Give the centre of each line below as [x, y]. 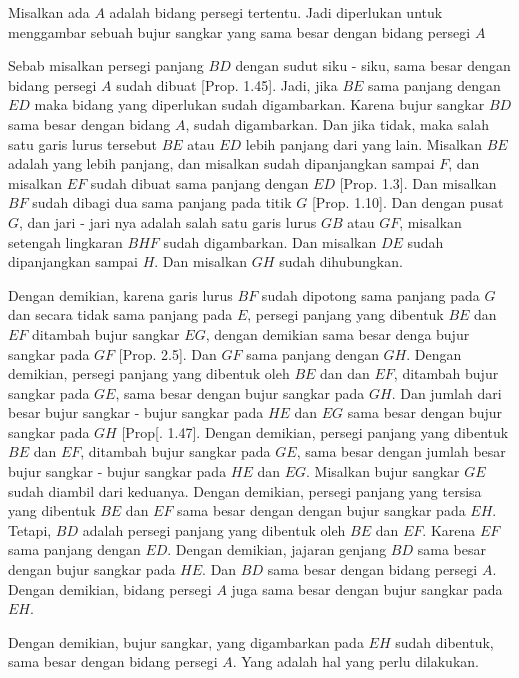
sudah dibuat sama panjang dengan [199, 182]
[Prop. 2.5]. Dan [167, 353]
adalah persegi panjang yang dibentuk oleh [214, 529]
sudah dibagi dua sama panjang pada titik [162, 202]
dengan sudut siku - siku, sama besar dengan [373, 65]
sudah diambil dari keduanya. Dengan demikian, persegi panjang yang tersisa [245, 490]
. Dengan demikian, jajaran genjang [277, 549]
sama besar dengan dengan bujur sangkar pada [321, 510]
